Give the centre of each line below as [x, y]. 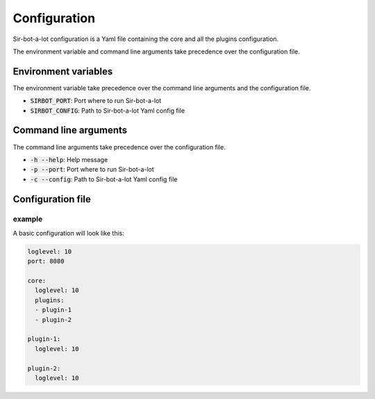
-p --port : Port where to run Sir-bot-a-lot [92, 170]
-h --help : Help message [69, 159]
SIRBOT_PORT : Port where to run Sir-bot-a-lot [96, 101]
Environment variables [63, 71]
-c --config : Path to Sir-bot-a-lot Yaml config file [104, 179]
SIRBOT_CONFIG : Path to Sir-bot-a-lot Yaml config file [108, 111]
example [28, 219]
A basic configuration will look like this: [68, 233]
